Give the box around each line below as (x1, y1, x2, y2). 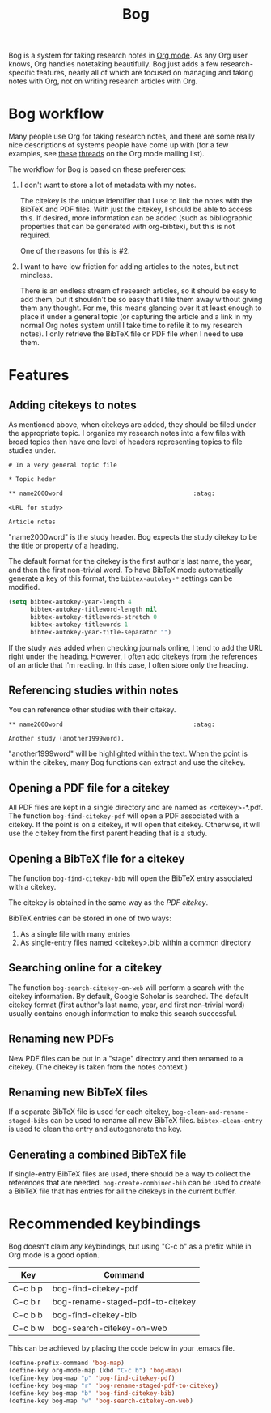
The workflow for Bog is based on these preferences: (8, 164, 186, 174)
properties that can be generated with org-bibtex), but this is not (19, 222, 235, 232)
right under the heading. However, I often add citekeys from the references (8, 651, 258, 661)
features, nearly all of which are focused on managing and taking (36, 68, 254, 78)
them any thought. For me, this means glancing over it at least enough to (19, 303, 262, 313)
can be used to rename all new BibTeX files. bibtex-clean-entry (49, 1116, 263, 1125)
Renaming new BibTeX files (8, 1085, 148, 1099)
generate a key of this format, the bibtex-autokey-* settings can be (8, 574, 233, 583)
